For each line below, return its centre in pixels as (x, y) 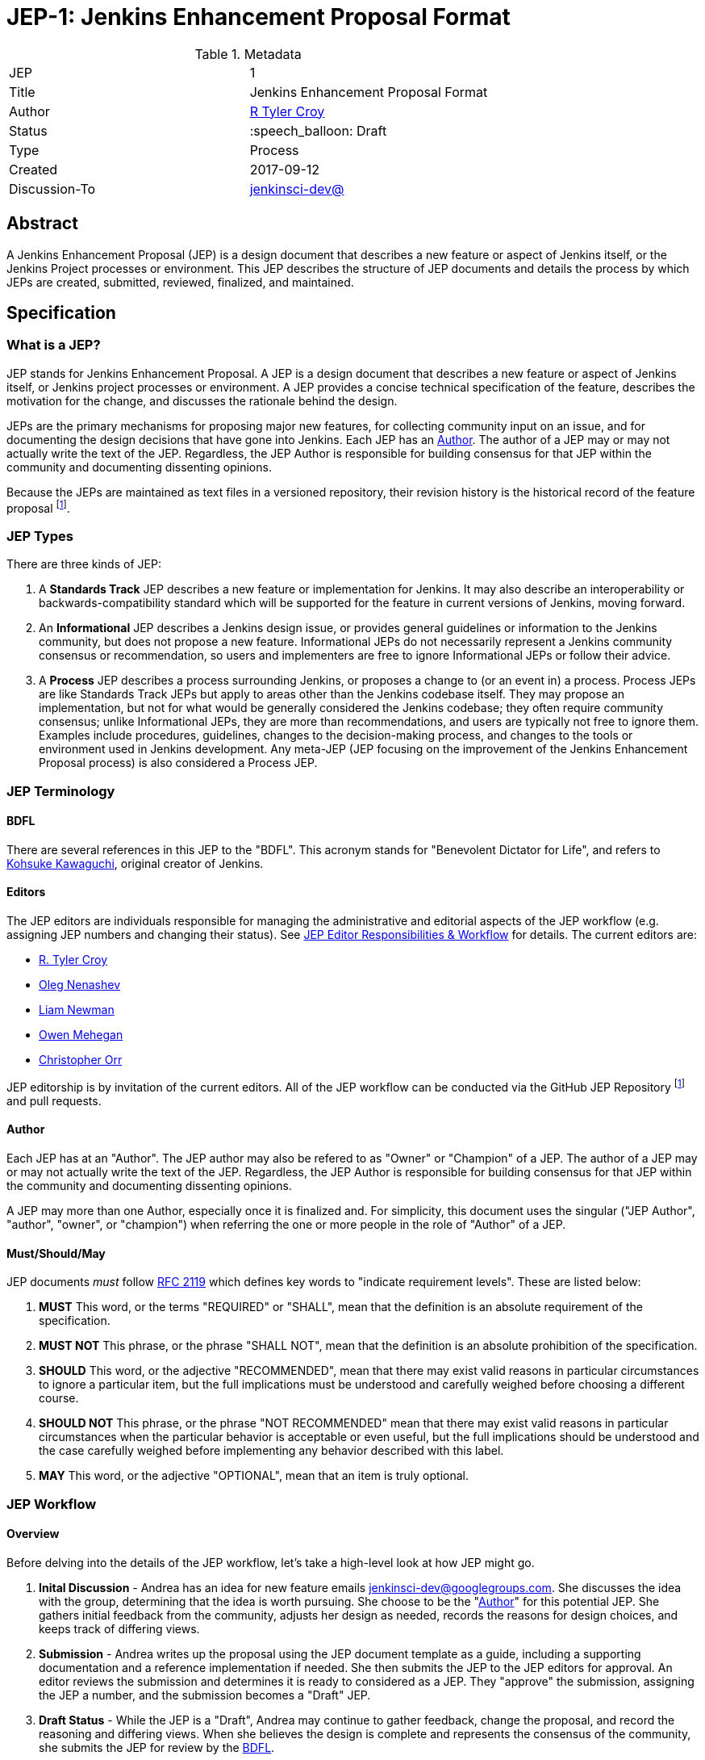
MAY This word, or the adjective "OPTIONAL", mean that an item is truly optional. (254, 1476)
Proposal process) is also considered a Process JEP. (178, 763)
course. (59, 1398)
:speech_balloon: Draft (318, 130)
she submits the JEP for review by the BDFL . (157, 1747)
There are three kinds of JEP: (84, 564)
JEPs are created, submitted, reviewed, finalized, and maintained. (180, 282)
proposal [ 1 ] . (38, 507)
